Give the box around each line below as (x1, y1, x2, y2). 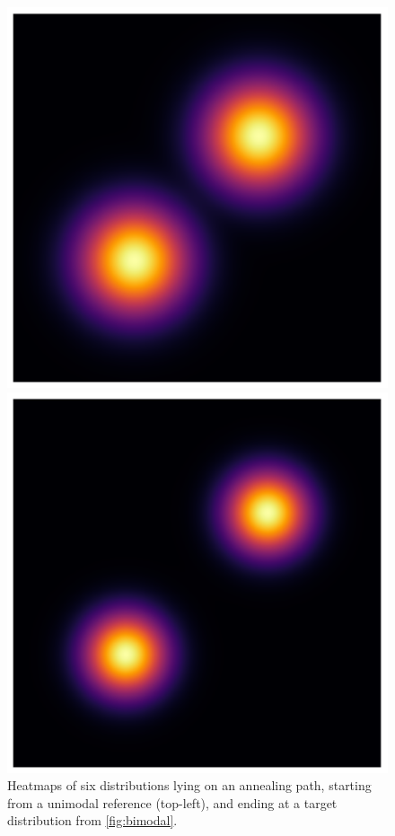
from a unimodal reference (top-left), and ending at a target (7, 793, 338, 812)
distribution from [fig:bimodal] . (7, 811, 178, 830)
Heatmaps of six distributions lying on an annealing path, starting (7, 776, 372, 795)
